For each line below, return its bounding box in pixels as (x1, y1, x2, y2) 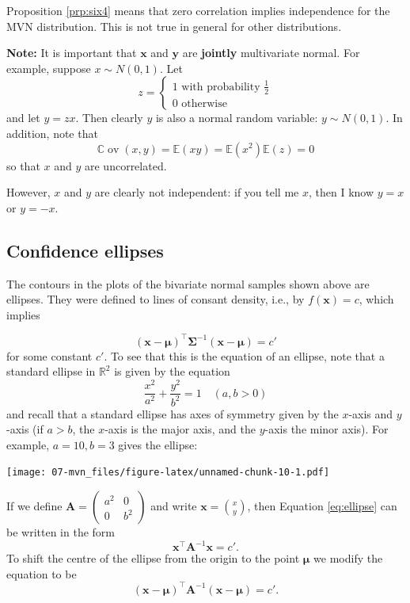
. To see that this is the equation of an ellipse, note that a (104, 347, 385, 364)
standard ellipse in (6, 363, 96, 380)
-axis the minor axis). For (264, 421, 389, 437)
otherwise (181, 97, 227, 109)
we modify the (313, 550, 383, 567)
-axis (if (6, 421, 44, 437)
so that (6, 157, 40, 174)
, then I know (308, 184, 374, 200)
